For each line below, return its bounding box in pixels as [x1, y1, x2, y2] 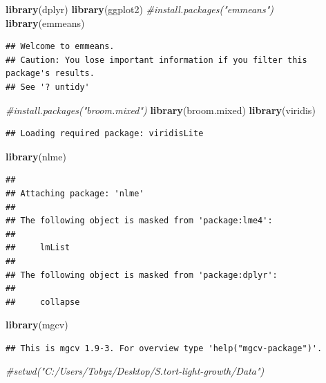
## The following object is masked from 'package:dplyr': [6, 270, 278, 280]
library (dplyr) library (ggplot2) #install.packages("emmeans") [6, 2, 274, 16]
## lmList [6, 243, 70, 253]
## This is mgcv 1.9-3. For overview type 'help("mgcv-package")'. [6, 343, 323, 353]
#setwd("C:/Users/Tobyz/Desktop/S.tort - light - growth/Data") [6, 364, 265, 378]
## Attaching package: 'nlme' [6, 188, 144, 198]
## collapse [6, 297, 80, 307]
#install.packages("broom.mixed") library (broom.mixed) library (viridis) [6, 102, 316, 117]
